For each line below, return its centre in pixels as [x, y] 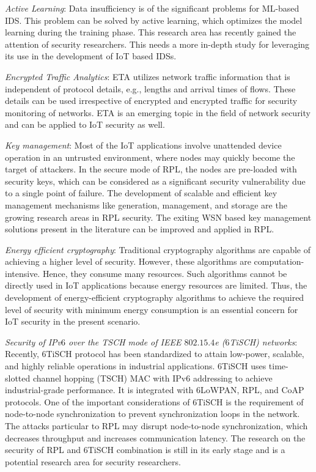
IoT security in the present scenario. [73, 321]
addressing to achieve [233, 378]
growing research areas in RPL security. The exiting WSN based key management [158, 217]
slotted [18, 378]
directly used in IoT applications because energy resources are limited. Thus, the [156, 285]
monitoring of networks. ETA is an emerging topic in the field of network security [158, 112]
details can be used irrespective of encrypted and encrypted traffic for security [151, 101]
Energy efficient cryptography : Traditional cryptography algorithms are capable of [158, 249]
